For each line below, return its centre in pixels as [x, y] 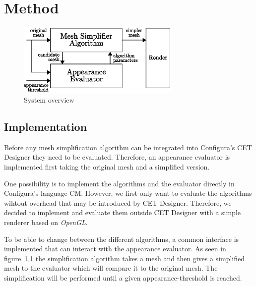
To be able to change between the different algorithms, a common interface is [122, 239]
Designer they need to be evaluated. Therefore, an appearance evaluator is [117, 157]
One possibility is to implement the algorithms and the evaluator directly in [119, 183]
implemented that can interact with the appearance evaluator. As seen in [115, 249]
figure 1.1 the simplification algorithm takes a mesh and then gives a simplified [125, 258]
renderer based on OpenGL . [46, 222]
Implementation [46, 126]
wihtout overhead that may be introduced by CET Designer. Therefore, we [118, 202]
